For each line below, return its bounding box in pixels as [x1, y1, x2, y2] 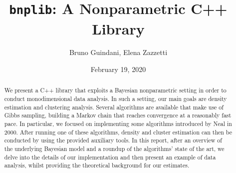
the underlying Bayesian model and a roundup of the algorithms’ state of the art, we [4, 144, 225, 153]
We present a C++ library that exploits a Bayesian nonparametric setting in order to [4, 86, 227, 94]
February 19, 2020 [90, 64, 146, 74]
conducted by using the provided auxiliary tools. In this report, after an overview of [4, 136, 222, 144]
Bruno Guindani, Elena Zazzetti [69, 47, 168, 57]
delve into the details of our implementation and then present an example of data [4, 152, 216, 161]
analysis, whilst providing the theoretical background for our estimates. [4, 161, 190, 169]
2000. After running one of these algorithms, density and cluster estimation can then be [4, 127, 233, 136]
